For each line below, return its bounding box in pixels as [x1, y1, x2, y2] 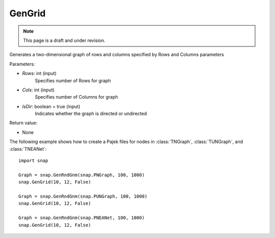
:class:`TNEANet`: [9, 146, 47, 152]
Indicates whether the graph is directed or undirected [35, 110, 147, 117]
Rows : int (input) [22, 70, 57, 77]
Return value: [9, 120, 38, 126]
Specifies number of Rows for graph [35, 77, 112, 84]
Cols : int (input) [22, 87, 54, 93]
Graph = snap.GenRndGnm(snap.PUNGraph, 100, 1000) [18, 193, 148, 199]
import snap [18, 158, 48, 163]
